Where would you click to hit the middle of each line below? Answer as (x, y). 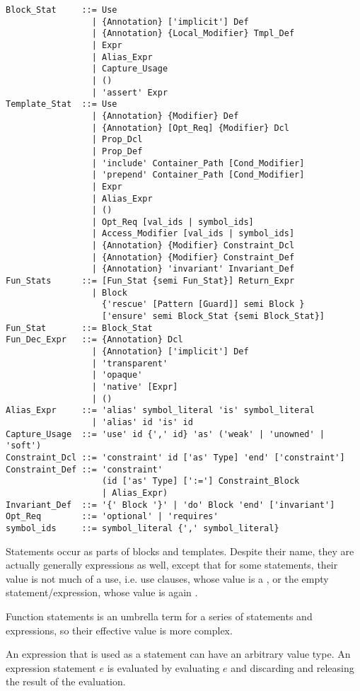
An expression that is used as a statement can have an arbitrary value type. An (178, 654)
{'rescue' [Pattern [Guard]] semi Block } (203, 304)
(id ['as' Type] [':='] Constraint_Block (201, 481)
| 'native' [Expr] (135, 387)
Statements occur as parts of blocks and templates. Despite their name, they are (180, 551)
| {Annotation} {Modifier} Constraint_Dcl (193, 246)
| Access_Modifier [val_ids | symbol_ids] (193, 234)
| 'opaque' (117, 375)
